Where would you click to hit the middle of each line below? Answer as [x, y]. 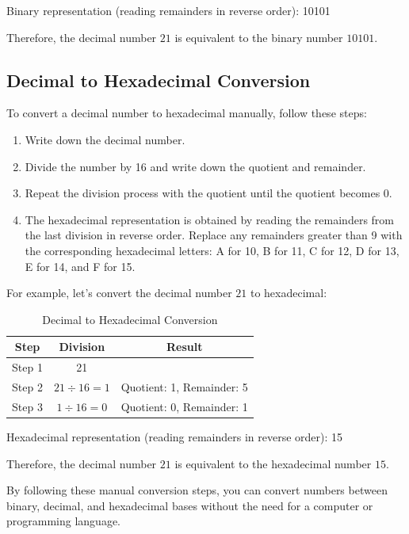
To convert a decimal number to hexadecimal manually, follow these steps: [187, 113]
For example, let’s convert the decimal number [119, 293]
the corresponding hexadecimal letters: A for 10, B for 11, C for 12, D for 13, [212, 250]
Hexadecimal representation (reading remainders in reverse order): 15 [175, 436]
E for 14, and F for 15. [80, 266]
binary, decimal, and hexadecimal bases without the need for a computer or [190, 505]
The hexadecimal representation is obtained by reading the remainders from [209, 219]
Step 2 [27, 387]
